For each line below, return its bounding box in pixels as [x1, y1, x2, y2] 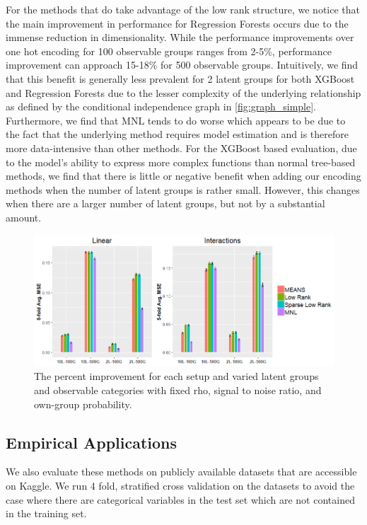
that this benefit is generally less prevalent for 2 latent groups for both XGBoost [6, 71, 355, 86]
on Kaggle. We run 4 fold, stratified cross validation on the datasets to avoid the [6, 478, 355, 492]
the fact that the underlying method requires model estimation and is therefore [6, 127, 349, 142]
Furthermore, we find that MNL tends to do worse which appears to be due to [6, 112, 346, 127]
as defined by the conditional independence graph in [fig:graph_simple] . [6, 99, 316, 114]
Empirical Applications [6, 431, 177, 453]
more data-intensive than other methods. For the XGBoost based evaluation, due [6, 140, 357, 155]
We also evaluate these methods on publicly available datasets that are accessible [6, 464, 357, 479]
